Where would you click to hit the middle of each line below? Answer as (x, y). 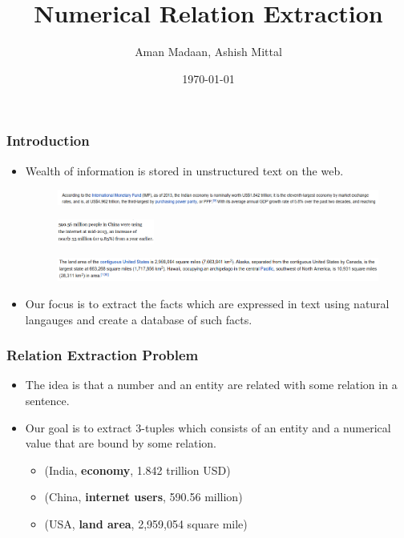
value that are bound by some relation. (121, 443)
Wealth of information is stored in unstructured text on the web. (184, 170)
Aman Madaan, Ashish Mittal (208, 52)
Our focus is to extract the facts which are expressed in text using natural (207, 303)
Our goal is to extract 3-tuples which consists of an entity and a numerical (208, 427)
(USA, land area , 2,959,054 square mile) (146, 523)
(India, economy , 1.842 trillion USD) (137, 470)
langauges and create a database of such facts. (139, 319)
